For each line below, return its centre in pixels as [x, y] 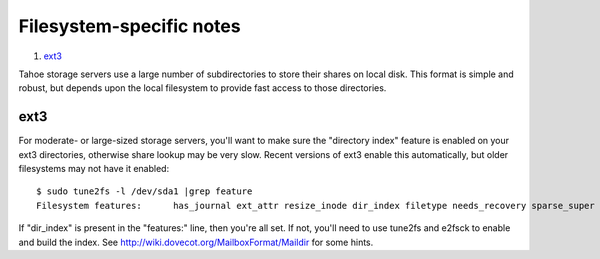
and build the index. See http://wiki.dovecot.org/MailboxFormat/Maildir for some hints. [196, 242]
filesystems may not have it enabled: [94, 169]
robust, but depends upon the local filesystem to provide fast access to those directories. [202, 88]
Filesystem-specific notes [129, 26]
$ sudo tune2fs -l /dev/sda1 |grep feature [144, 191]
